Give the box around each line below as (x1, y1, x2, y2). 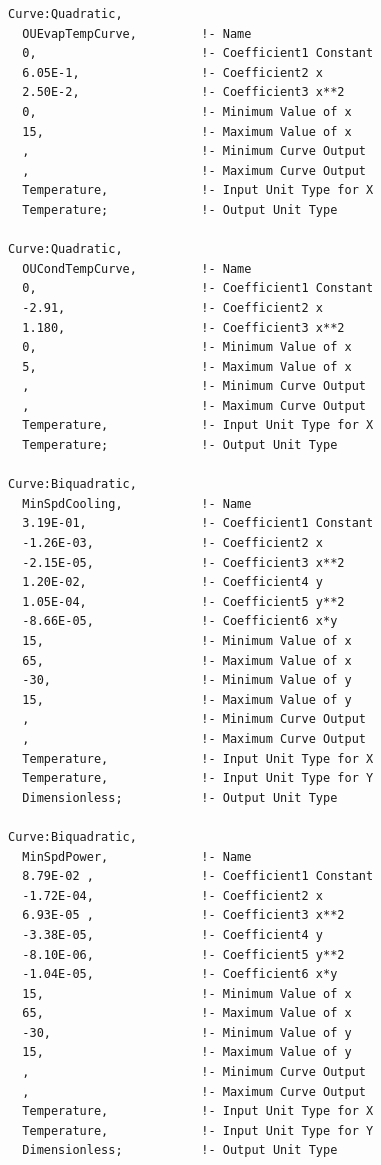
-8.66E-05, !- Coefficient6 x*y (22, 614, 338, 629)
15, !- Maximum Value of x (22, 124, 352, 139)
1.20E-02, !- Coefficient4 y (22, 575, 323, 590)
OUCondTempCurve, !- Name (22, 261, 252, 276)
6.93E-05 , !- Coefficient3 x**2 (22, 908, 345, 923)
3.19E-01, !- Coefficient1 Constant (22, 516, 374, 531)
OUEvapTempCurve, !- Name (22, 26, 252, 41)
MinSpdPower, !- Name (22, 849, 252, 864)
